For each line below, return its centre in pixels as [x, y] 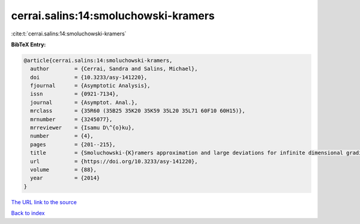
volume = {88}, [64, 170]
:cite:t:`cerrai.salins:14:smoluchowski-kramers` [69, 34]
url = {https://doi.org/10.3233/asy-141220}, [114, 161]
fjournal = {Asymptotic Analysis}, [90, 86]
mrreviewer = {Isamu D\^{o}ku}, [82, 128]
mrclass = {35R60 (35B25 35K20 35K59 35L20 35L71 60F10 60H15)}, [138, 111]
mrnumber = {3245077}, [71, 119]
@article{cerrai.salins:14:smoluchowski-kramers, [98, 60]
